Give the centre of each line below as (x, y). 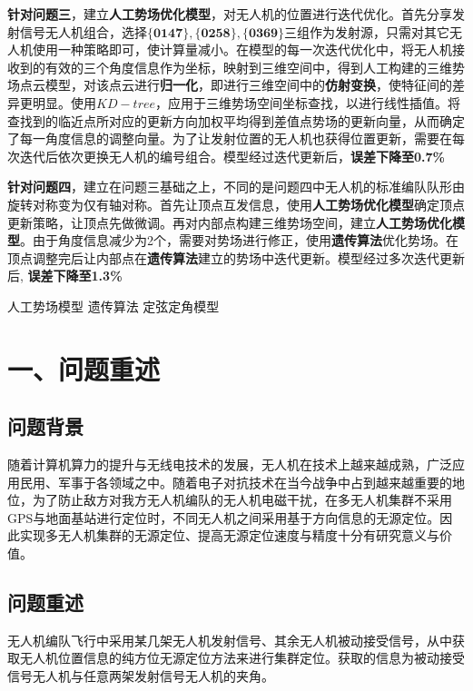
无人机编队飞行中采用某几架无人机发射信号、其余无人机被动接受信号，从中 (230, 640)
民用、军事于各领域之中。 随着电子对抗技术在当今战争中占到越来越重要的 (236, 482)
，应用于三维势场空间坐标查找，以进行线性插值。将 (308, 102)
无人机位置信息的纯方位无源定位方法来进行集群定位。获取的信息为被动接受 (242, 658)
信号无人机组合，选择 (83, 31)
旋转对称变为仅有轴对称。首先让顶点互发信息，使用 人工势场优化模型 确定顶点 (236, 204)
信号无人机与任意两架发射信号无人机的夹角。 (141, 676)
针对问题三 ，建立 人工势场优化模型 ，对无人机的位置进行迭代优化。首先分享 (230, 14)
